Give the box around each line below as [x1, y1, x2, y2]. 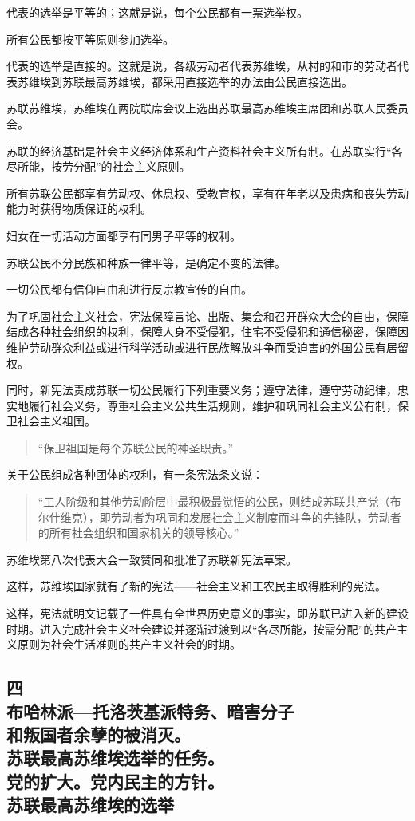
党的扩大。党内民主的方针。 [6, 768, 224, 793]
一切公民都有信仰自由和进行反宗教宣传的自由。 [6, 281, 252, 298]
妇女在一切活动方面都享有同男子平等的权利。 [6, 227, 241, 243]
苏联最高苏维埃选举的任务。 [6, 745, 224, 770]
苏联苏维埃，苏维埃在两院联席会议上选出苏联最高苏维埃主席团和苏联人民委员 [6, 100, 409, 116]
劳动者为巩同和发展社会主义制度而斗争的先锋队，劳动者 [110, 508, 401, 525]
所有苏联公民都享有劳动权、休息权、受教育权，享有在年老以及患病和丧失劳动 [6, 184, 409, 201]
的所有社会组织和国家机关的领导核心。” [38, 524, 239, 541]
